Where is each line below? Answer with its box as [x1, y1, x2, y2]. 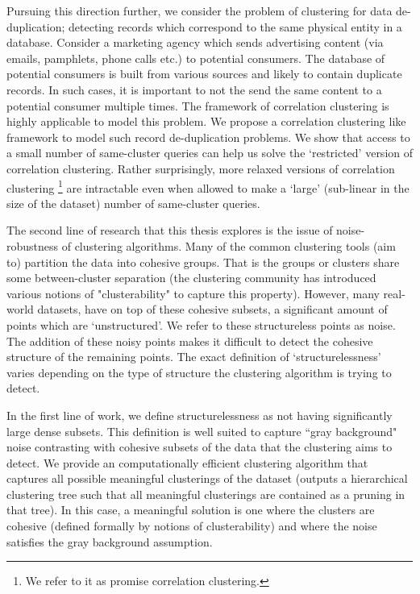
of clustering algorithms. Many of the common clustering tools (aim [61, 237, 396, 254]
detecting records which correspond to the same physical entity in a [69, 18, 402, 35]
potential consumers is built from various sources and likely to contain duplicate [6, 65, 402, 82]
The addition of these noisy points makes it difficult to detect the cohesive [6, 332, 373, 349]
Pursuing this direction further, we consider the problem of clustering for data [6, 2, 393, 19]
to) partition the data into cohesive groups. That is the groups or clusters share [6, 253, 400, 270]
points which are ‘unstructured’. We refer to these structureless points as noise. [6, 316, 396, 333]
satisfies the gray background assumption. [6, 533, 213, 550]
